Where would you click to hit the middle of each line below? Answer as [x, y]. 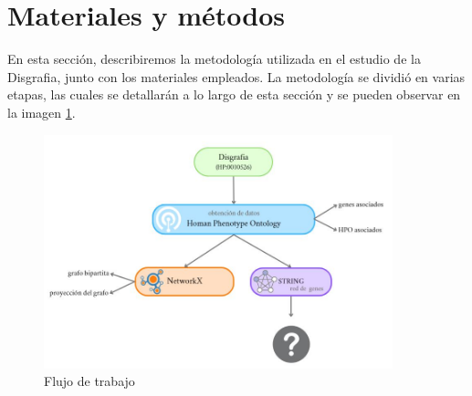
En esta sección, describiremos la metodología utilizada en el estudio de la [214, 59]
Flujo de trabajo [89, 381]
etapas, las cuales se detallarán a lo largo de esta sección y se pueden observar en [234, 94]
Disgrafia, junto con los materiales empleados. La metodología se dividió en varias [236, 76]
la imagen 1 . [42, 112]
